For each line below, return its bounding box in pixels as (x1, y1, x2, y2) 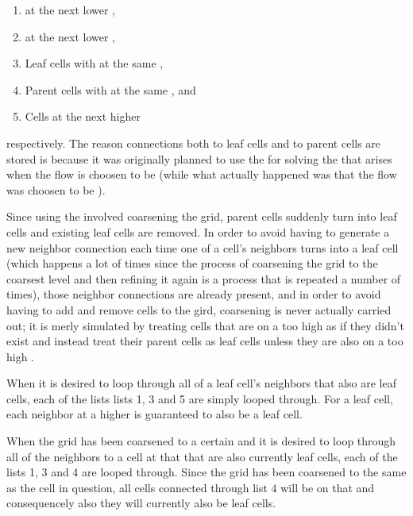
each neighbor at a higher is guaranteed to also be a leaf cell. (6, 406, 303, 422)
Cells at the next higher (25, 108, 141, 125)
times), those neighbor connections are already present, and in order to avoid (6, 286, 381, 302)
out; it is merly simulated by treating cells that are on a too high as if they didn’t (6, 317, 404, 333)
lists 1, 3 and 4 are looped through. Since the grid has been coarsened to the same (6, 464, 407, 480)
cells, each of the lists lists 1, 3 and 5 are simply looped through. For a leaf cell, (6, 390, 393, 406)
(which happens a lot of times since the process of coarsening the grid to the (6, 255, 378, 271)
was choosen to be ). (6, 181, 106, 198)
